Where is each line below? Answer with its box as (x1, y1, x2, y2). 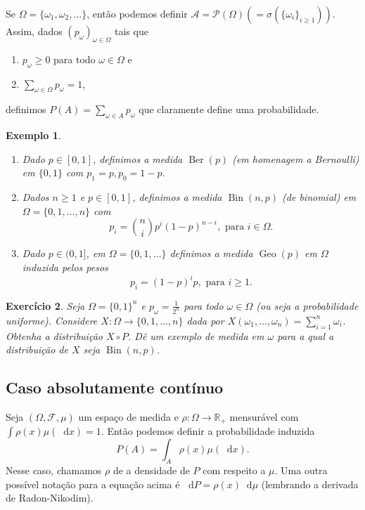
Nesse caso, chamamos (6, 463, 102, 478)
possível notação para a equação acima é (6, 476, 180, 491)
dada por (186, 313, 224, 327)
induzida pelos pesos (22, 259, 108, 274)
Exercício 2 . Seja (6, 298, 85, 313)
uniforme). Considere (6, 313, 98, 327)
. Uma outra (274, 463, 328, 478)
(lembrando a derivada (261, 476, 359, 491)
